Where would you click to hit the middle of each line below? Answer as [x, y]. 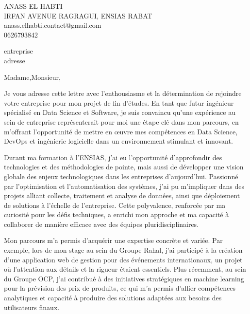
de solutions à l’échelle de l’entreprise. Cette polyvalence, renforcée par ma [115, 205]
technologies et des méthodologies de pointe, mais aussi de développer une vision [124, 167]
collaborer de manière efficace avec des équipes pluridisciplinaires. [101, 224]
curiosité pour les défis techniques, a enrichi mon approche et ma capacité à [117, 214]
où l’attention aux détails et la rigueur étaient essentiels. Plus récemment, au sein [125, 269]
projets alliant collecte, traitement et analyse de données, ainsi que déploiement [122, 195]
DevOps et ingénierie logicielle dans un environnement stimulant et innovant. [118, 141]
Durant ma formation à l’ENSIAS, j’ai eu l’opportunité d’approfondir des [113, 157]
